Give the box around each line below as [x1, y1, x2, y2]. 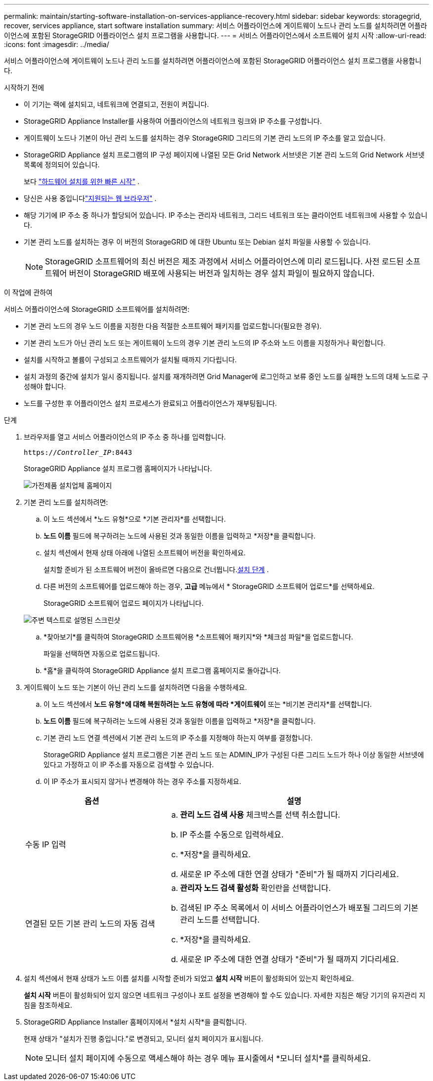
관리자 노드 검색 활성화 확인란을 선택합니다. [180, 883, 331, 893]
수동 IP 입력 [25, 839, 66, 849]
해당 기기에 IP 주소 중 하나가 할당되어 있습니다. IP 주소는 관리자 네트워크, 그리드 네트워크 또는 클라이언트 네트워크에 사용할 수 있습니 [24, 211, 428, 219]
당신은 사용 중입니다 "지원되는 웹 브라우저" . [24, 194, 157, 202]
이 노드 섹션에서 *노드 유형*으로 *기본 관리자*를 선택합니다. [43, 515, 226, 523]
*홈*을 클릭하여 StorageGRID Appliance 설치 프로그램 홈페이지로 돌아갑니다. [43, 666, 281, 675]
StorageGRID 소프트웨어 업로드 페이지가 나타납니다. [43, 599, 204, 607]
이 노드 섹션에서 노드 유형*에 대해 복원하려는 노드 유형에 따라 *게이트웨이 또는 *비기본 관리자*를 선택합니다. [43, 700, 372, 708]
